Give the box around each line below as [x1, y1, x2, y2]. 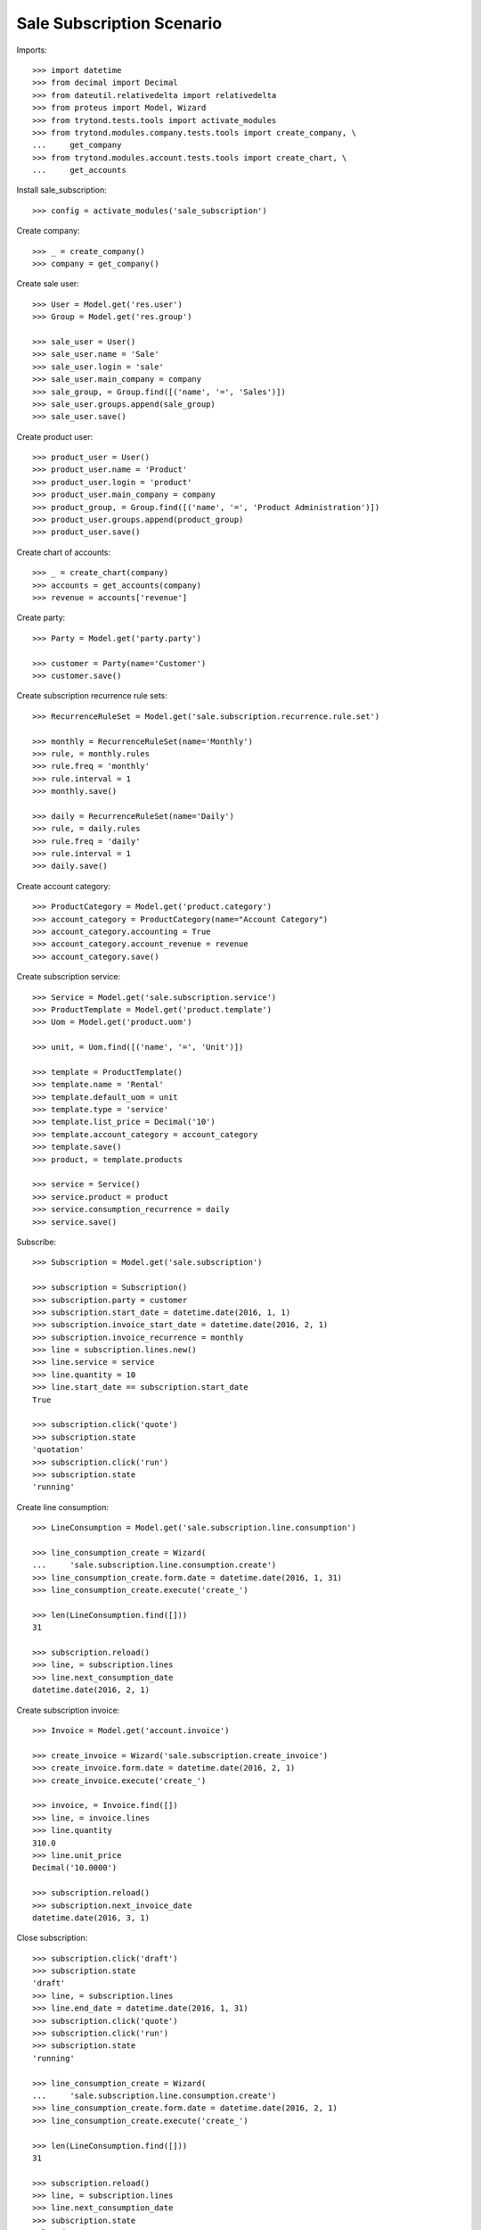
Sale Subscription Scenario [16, 13, 223, 33]
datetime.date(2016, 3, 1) [32, 1912, 151, 1922]
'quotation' [32, 1445, 85, 1455]
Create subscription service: [16, 971, 121, 982]
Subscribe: [16, 1236, 57, 1247]
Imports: [16, 45, 48, 55]
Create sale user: [16, 278, 79, 289]
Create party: [16, 612, 66, 624]
